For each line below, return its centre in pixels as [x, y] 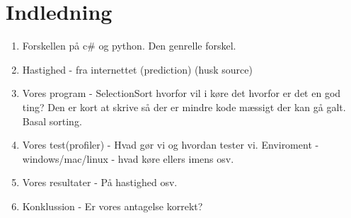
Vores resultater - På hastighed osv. [100, 182]
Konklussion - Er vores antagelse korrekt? [113, 206]
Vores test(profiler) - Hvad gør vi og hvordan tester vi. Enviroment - [171, 145]
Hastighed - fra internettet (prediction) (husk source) [137, 69]
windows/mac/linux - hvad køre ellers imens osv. [128, 158]
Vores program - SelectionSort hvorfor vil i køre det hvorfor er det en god [182, 93]
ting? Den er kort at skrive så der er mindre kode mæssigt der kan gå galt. [184, 107]
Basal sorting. [52, 121]
